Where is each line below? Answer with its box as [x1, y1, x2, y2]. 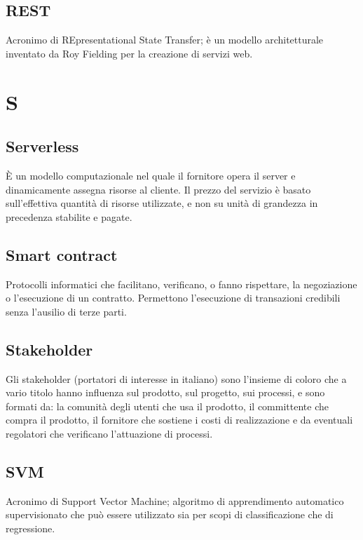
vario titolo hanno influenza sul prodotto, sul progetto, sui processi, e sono [6, 385, 325, 400]
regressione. [6, 520, 55, 535]
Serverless [6, 135, 79, 157]
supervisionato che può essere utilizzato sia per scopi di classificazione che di [6, 507, 334, 522]
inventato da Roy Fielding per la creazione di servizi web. [6, 46, 253, 60]
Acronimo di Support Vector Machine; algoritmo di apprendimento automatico [6, 493, 344, 508]
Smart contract [6, 243, 118, 265]
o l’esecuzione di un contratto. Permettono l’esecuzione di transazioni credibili [6, 290, 341, 305]
